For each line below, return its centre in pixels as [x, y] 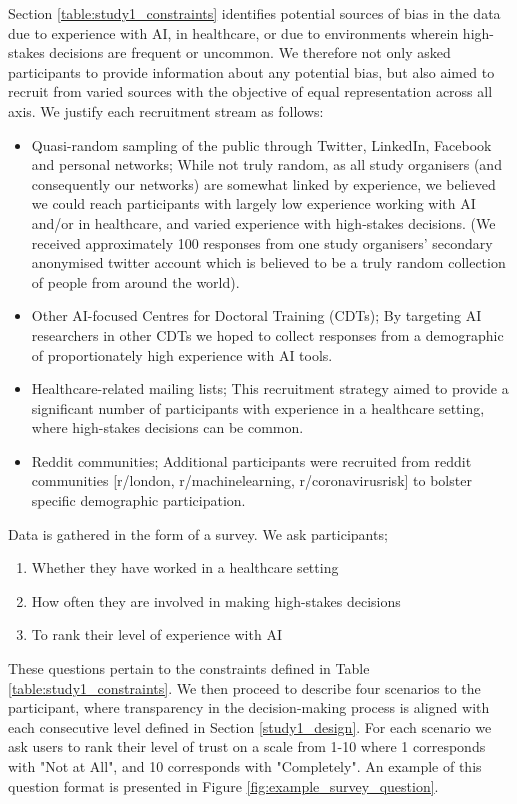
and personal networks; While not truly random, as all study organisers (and [266, 164]
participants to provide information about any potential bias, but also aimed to [251, 71]
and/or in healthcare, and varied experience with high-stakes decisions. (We [263, 222]
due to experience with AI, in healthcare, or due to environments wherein [233, 32]
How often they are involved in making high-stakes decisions [216, 600]
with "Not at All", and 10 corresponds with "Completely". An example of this [245, 766]
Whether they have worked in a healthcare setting [185, 567]
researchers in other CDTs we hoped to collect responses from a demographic [267, 334]
